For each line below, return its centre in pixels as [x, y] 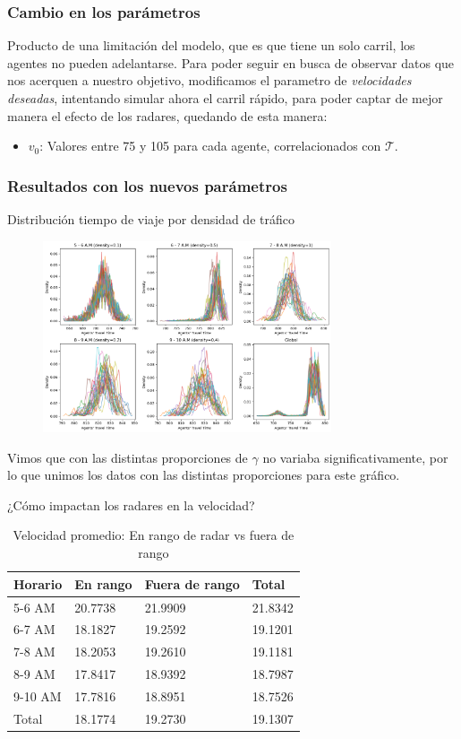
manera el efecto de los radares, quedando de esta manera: [167, 115]
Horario [38, 583]
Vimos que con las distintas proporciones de [128, 457]
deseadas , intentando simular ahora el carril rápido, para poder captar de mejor [225, 98]
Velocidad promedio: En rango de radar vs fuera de [154, 535]
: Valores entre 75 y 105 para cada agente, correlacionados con [210, 146]
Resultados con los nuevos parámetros [147, 185]
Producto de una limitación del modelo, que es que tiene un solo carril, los [211, 45]
